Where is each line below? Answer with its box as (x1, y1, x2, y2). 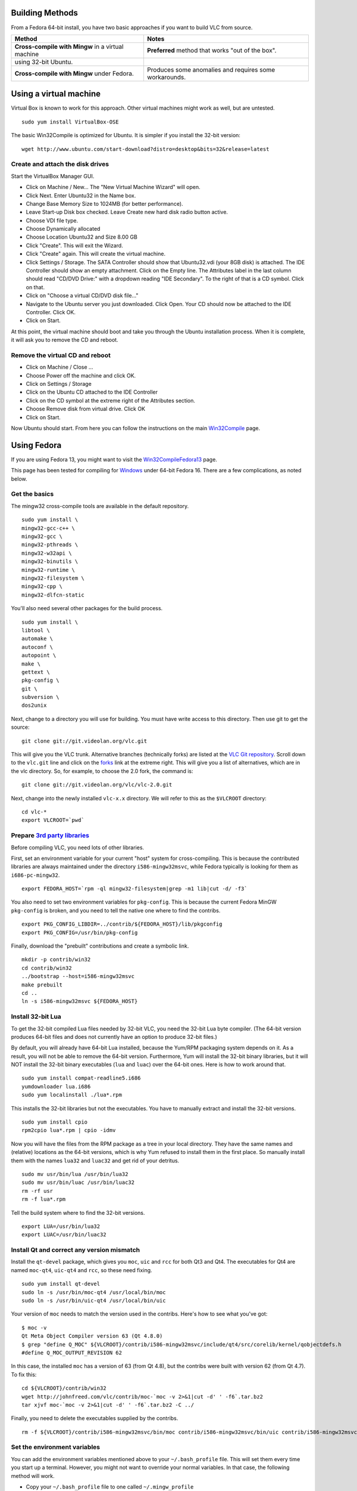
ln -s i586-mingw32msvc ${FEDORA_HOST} (21, 998, 138, 1005)
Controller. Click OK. (26, 308, 76, 315)
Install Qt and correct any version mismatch (11, 1246, 140, 1254)
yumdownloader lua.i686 (21, 1083, 91, 1090)
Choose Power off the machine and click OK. (26, 372, 136, 379)
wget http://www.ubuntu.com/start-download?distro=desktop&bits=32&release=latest (21, 146, 270, 152)
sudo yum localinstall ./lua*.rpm (21, 1091, 122, 1099)
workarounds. (146, 73, 186, 81)
